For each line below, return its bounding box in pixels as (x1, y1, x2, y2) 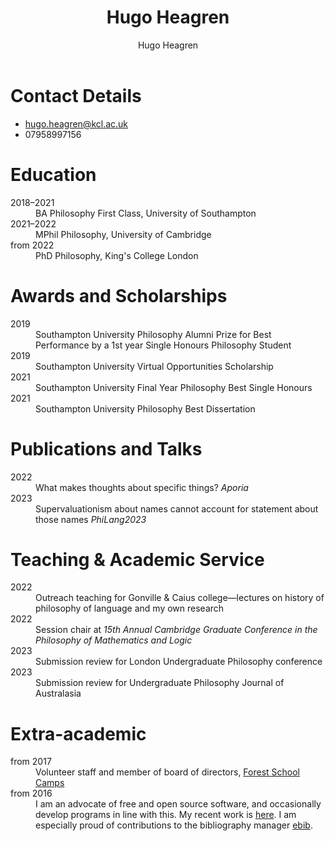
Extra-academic (10, 722, 147, 745)
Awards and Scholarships (10, 284, 228, 307)
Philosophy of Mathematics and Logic (35, 634, 193, 646)
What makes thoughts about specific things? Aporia (35, 481, 249, 493)
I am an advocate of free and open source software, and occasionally (35, 798, 322, 810)
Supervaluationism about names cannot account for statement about (35, 502, 319, 515)
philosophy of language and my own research (35, 602, 225, 615)
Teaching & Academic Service (10, 548, 265, 571)
